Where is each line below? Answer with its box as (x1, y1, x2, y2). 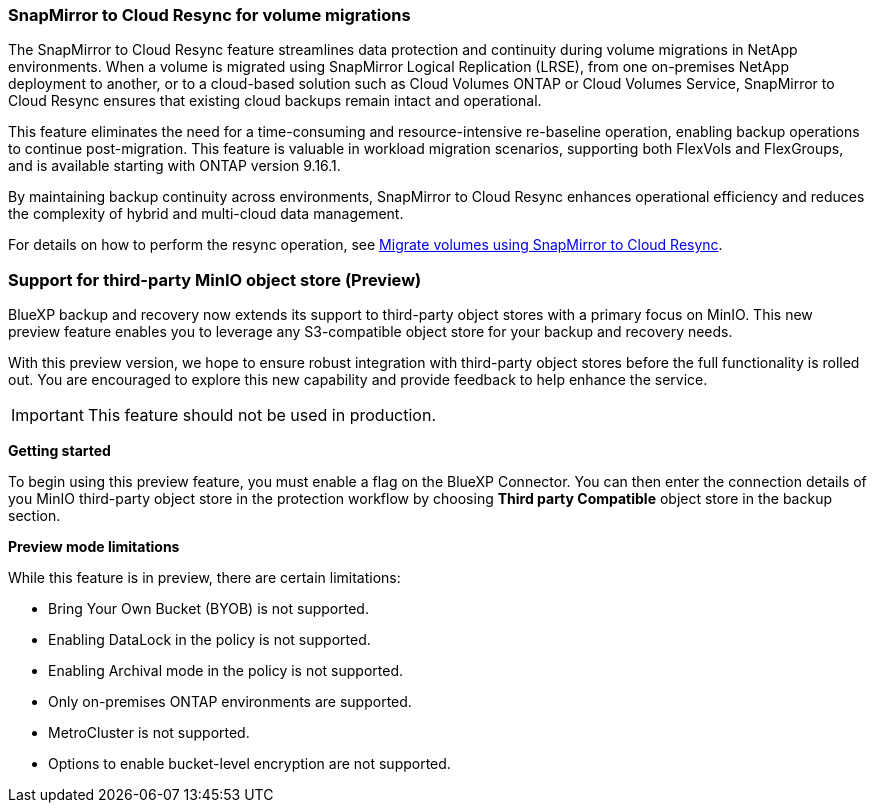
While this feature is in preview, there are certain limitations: (8, 569, 401, 587)
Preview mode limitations (8, 538, 180, 556)
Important (11, 405, 84, 426)
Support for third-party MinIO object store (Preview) (8, 269, 422, 290)
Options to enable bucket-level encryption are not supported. (48, 755, 451, 773)
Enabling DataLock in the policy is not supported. (48, 631, 371, 649)
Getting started (8, 442, 111, 460)
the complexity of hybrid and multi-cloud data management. (8, 205, 404, 223)
